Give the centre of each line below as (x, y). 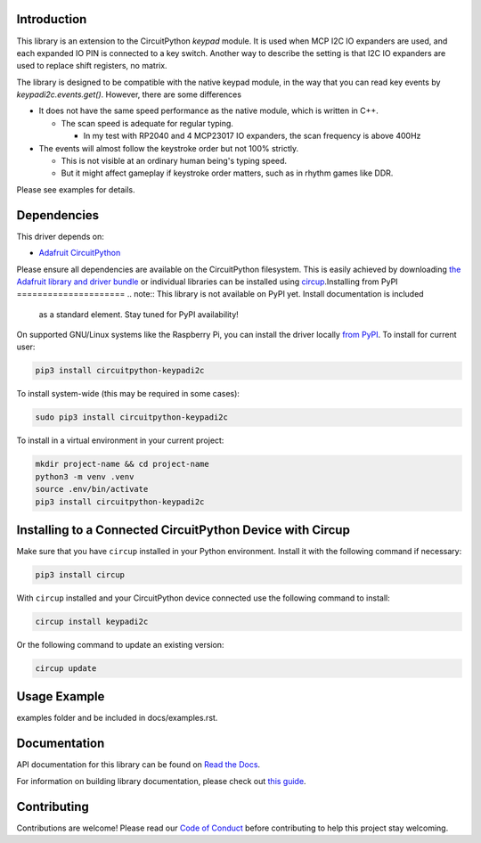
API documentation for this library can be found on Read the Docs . (139, 765)
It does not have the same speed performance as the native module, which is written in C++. (208, 110)
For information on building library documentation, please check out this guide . (161, 781)
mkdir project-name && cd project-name (122, 464)
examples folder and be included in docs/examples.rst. (117, 718)
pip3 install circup (80, 575)
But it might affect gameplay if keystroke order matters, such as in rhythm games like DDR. (227, 173)
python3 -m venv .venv (85, 476)
